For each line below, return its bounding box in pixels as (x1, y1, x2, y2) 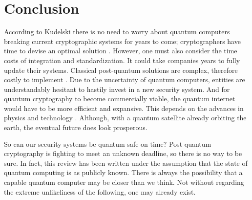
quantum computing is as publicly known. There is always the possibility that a (4, 167, 243, 178)
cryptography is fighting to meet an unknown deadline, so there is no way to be (4, 148, 242, 158)
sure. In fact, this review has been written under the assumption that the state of (4, 157, 248, 168)
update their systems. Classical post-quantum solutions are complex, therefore (4, 65, 238, 75)
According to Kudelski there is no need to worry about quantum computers (4, 26, 230, 37)
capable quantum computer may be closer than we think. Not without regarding (4, 177, 244, 187)
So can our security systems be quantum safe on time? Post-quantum (4, 138, 211, 149)
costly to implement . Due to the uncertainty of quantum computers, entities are (4, 74, 245, 85)
